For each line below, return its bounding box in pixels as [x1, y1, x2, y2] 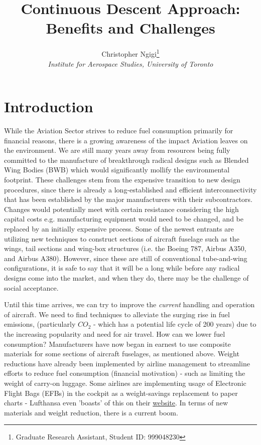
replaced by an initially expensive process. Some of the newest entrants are [4, 224, 234, 234]
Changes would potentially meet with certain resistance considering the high [4, 203, 239, 214]
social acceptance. [4, 282, 59, 293]
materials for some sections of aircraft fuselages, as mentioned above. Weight [4, 348, 239, 359]
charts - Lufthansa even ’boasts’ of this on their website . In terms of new [4, 397, 228, 408]
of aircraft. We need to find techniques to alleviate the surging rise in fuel [4, 309, 230, 319]
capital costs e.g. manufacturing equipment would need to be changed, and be [4, 213, 243, 224]
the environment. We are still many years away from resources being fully [4, 145, 230, 155]
